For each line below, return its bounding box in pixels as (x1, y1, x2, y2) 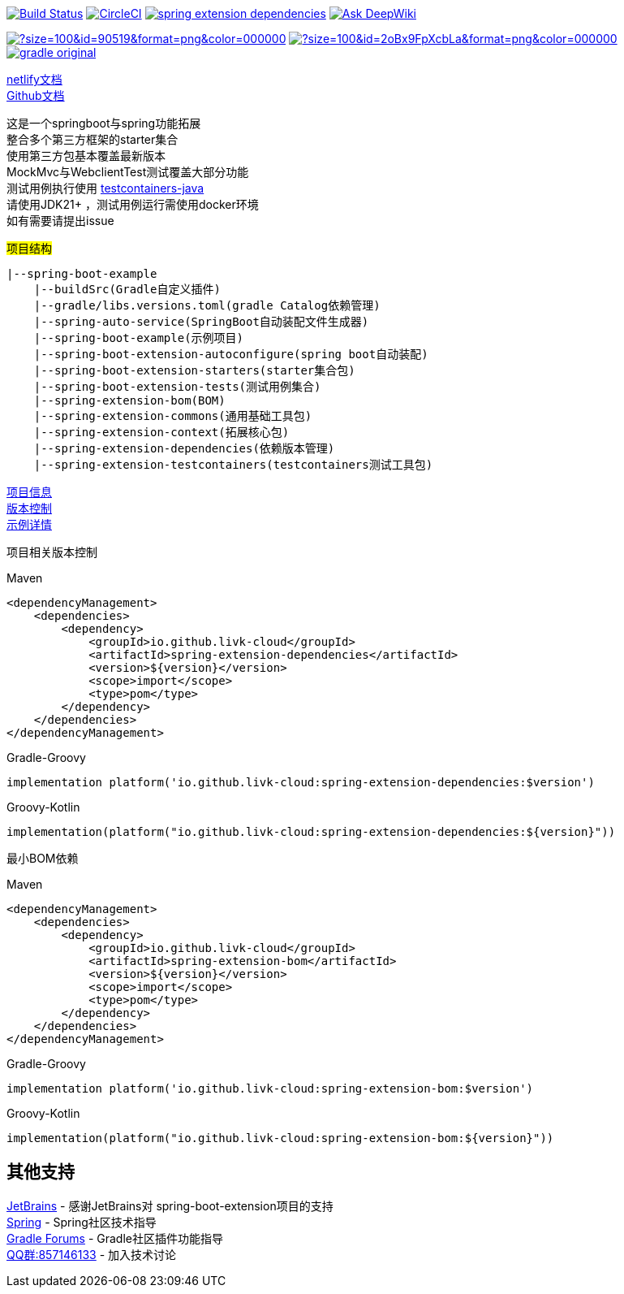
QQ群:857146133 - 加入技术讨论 (6, 1247, 177, 1262)
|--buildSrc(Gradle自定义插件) (33, 283, 221, 296)
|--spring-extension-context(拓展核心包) (33, 426, 290, 439)
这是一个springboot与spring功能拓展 (6, 116, 201, 130)
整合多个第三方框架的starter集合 (6, 132, 179, 146)
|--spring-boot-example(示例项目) (33, 331, 244, 344)
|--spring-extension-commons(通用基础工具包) (33, 409, 312, 422)
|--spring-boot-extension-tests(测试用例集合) (33, 380, 321, 393)
